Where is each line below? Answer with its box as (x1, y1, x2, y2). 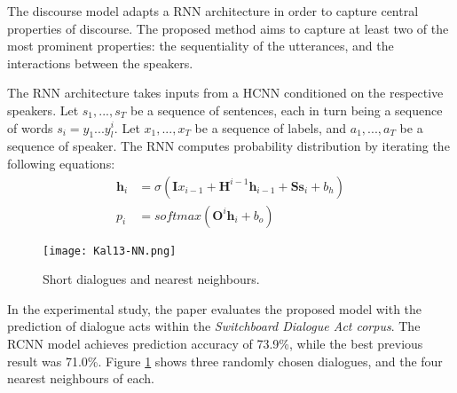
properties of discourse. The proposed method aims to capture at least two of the (7, 19, 449, 37)
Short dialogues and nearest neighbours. (43, 270, 260, 288)
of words (7, 118, 53, 137)
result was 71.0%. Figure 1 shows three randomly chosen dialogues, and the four (7, 351, 443, 370)
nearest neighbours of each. (7, 369, 154, 388)
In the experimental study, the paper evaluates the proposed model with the (7, 299, 422, 318)
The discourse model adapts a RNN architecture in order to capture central (7, 2, 419, 20)
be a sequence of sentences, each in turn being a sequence (130, 100, 443, 119)
